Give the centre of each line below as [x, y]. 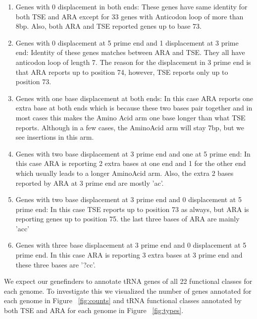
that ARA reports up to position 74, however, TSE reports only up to [122, 72]
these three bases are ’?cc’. [56, 264]
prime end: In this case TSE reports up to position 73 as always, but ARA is [132, 209]
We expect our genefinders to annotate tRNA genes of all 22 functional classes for [128, 281]
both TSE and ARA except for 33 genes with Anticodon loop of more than [129, 16]
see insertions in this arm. [55, 137]
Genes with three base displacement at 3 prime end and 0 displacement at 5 [131, 245]
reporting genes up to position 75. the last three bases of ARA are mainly [128, 219]
